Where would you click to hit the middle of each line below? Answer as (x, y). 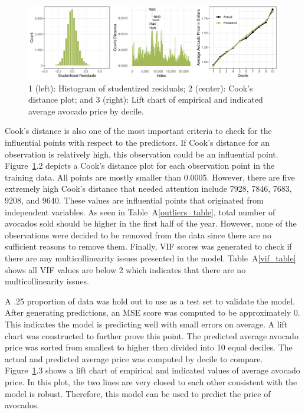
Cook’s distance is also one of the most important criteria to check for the (138, 131)
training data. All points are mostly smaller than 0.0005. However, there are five (150, 177)
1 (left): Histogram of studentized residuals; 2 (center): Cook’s (141, 88)
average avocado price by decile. (86, 111)
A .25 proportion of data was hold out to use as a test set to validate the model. (150, 301)
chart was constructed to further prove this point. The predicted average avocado (152, 335)
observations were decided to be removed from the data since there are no (138, 235)
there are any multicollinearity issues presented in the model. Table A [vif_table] (150, 258)
